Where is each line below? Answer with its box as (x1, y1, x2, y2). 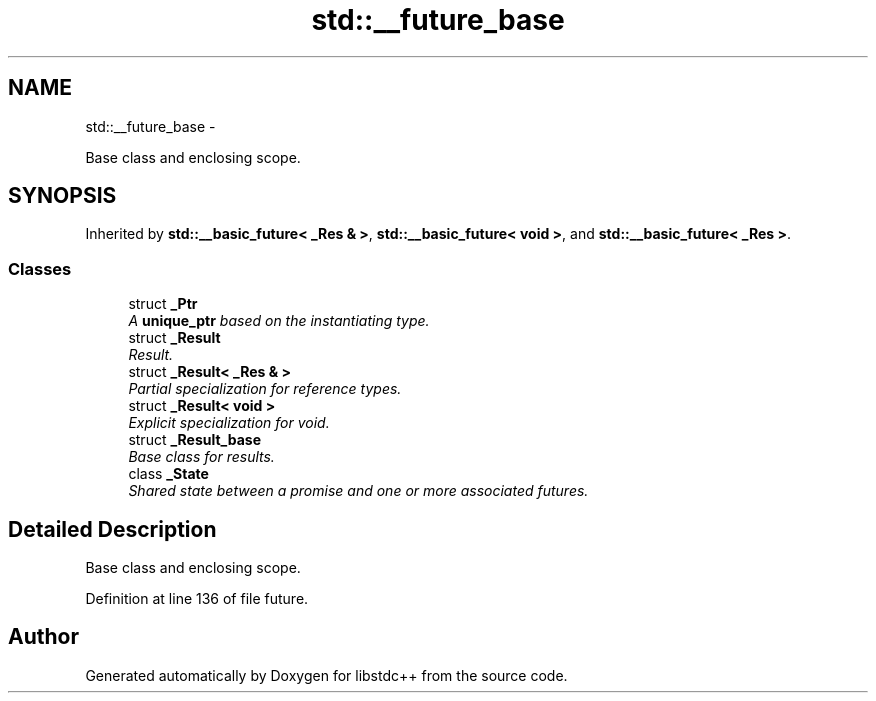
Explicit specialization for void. (128, 414, 330, 432)
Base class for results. (128, 448, 275, 466)
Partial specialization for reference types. (128, 380, 402, 398)
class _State (128, 465, 209, 483)
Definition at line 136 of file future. (85, 590, 309, 608)
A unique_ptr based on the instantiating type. (128, 312, 430, 330)
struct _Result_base (128, 431, 262, 449)
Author (8, 624, 79, 650)
